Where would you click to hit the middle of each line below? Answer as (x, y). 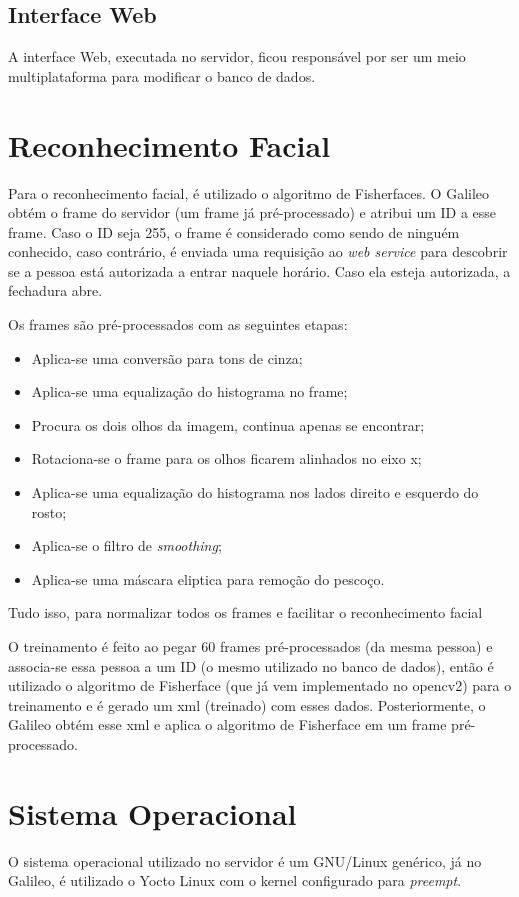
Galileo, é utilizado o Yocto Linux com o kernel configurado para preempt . (235, 880)
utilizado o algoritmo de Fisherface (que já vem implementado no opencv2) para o (260, 685)
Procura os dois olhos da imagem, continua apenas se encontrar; (228, 424)
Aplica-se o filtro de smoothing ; (126, 545)
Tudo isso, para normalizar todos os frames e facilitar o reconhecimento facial (245, 612)
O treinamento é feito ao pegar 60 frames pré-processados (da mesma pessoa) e (250, 646)
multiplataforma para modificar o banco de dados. (162, 75)
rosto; (49, 511)
